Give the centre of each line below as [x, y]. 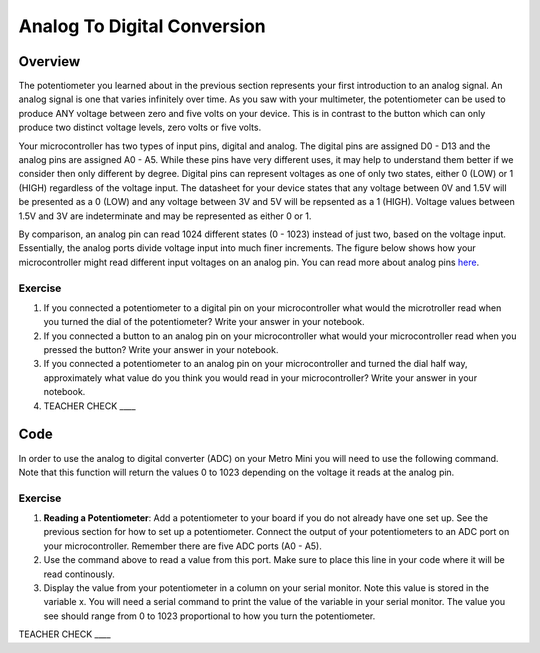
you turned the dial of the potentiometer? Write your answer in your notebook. [204, 322]
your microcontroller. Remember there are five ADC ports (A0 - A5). [182, 546]
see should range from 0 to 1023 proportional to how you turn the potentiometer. [209, 616]
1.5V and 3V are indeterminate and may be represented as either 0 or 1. [165, 216]
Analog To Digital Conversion [142, 26]
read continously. [79, 574]
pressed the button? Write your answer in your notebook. [161, 350]
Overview [49, 61]
